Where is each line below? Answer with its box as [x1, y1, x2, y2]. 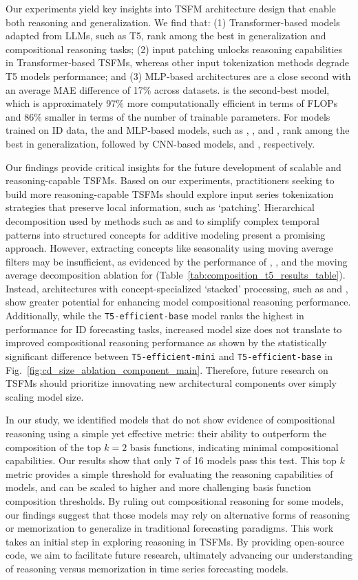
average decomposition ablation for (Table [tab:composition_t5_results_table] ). [6, 268, 346, 282]
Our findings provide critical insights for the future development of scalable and [6, 159, 341, 174]
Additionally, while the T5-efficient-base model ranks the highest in [6, 308, 304, 323]
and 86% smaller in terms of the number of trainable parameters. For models [6, 109, 330, 123]
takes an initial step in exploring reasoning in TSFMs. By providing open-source [6, 534, 344, 548]
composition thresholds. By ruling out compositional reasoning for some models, [6, 493, 344, 508]
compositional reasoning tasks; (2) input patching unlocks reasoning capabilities [6, 41, 343, 56]
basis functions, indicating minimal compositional [129, 439, 339, 454]
